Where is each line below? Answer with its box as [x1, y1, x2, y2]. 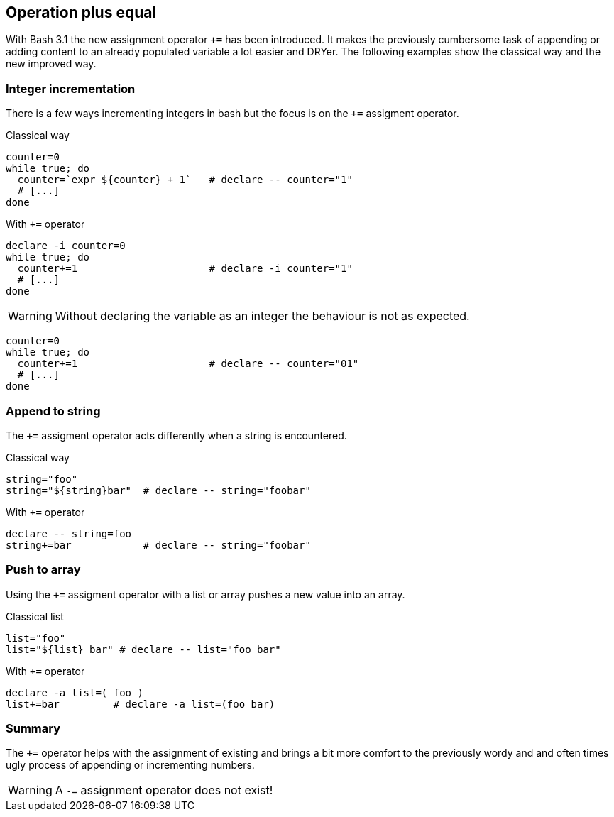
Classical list [6, 610, 64, 623]
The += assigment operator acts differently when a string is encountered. [6, 429, 347, 442]
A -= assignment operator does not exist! [55, 783, 273, 798]
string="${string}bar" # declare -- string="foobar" [6, 484, 311, 496]
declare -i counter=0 [6, 240, 126, 252]
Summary [6, 721, 61, 736]
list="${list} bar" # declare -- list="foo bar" [6, 643, 281, 655]
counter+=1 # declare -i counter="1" [17, 263, 353, 275]
